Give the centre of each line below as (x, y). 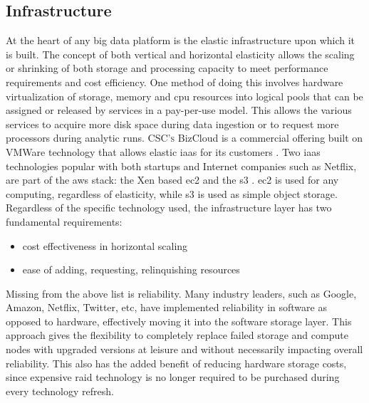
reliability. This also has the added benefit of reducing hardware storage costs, (176, 363)
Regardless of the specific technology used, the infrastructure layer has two (169, 208)
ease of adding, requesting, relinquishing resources (131, 269)
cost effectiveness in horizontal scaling (105, 245)
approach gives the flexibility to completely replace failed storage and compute (177, 335)
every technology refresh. (60, 391)
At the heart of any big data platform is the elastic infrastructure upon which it (181, 40)
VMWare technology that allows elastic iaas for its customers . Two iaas (163, 151)
